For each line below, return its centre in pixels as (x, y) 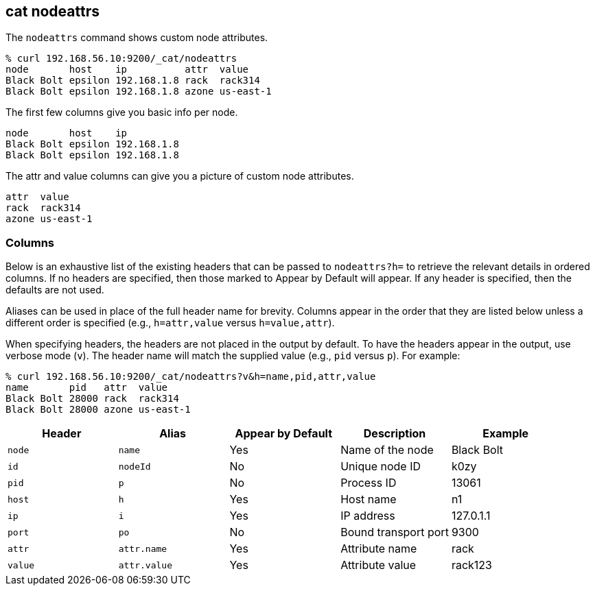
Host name (369, 499)
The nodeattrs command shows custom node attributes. (137, 38)
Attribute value (378, 565)
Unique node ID (381, 467)
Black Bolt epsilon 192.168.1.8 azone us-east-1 (139, 92)
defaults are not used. (55, 290)
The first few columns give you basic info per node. (122, 112)
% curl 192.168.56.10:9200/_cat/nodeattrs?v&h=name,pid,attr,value (191, 377)
